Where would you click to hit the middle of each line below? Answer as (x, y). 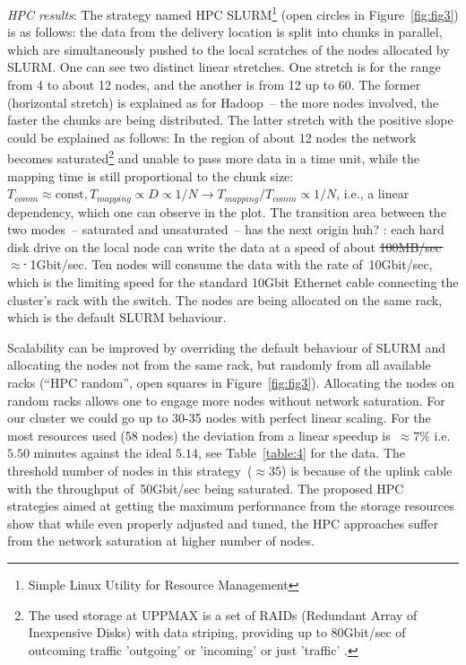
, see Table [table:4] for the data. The (302, 453)
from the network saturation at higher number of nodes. (161, 541)
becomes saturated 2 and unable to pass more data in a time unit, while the (214, 157)
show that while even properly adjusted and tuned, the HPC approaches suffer (223, 523)
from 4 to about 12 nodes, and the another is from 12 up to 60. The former (214, 85)
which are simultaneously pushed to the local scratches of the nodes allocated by (229, 49)
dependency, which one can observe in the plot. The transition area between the (227, 211)
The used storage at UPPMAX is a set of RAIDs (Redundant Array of (223, 614)
